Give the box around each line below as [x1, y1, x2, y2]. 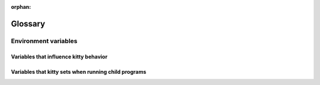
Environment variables [11, 37, 78, 45]
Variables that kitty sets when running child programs [11, 68, 146, 75]
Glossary [11, 18, 46, 29]
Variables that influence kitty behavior [11, 53, 108, 60]
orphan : [11, 4, 31, 10]
